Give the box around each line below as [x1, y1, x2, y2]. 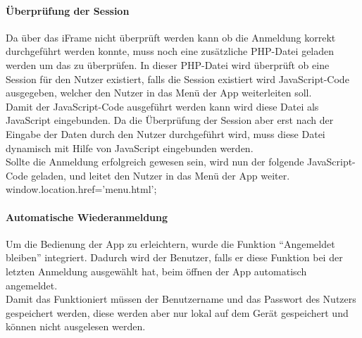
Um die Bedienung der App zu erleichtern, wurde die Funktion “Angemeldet [6, 236, 335, 251]
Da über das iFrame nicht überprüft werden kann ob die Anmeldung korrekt [6, 30, 336, 44]
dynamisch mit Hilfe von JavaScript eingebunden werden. [6, 140, 254, 155]
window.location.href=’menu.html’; [6, 182, 157, 196]
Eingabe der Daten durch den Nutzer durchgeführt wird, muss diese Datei [6, 126, 325, 141]
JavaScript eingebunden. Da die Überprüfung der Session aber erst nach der [6, 113, 334, 127]
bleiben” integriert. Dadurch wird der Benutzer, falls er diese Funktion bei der [6, 250, 343, 265]
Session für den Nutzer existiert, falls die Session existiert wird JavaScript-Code [6, 71, 349, 86]
